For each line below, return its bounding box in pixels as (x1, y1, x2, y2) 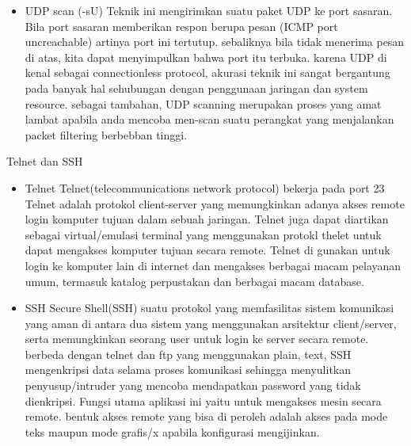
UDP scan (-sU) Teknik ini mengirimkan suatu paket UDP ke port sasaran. (25, 2, 393, 18)
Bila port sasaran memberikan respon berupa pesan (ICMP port (25, 17, 338, 34)
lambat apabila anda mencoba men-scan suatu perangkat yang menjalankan (25, 111, 394, 128)
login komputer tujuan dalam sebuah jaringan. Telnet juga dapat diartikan (25, 211, 389, 227)
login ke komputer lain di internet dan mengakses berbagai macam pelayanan (25, 257, 401, 273)
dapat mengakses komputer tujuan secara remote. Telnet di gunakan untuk (25, 242, 390, 258)
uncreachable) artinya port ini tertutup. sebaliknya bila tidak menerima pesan (25, 33, 405, 50)
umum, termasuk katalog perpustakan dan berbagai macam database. (25, 273, 364, 289)
